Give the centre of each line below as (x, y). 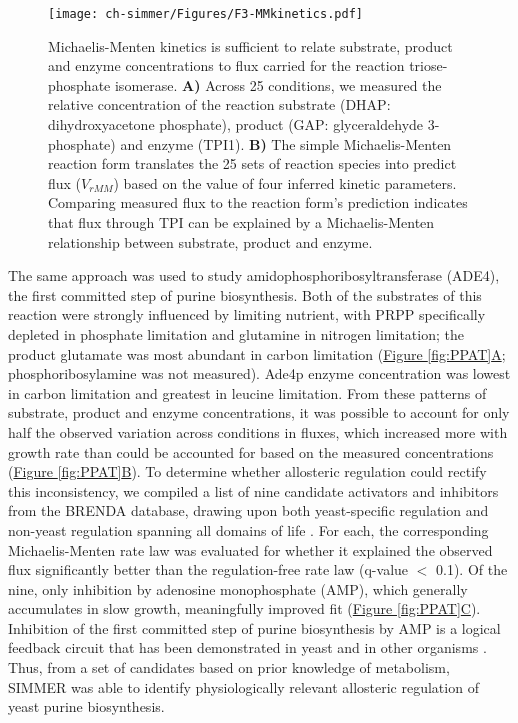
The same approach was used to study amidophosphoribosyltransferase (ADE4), (254, 275)
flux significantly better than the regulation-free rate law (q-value (208, 569)
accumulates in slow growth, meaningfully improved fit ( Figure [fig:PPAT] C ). (244, 608)
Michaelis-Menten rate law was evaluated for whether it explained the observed (250, 549)
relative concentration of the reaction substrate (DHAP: (219, 104)
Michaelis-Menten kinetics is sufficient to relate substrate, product (250, 45)
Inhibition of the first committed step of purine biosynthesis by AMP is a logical (254, 627)
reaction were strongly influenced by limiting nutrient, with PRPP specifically (247, 314)
